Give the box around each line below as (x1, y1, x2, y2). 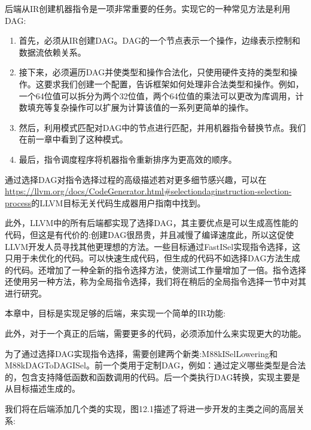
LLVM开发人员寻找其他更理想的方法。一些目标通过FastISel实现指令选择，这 (5, 240, 301, 252)
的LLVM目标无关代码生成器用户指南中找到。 (31, 196, 206, 209)
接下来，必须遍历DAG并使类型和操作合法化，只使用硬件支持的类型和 (19, 66, 289, 78)
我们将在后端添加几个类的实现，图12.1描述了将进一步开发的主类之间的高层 (5, 402, 296, 415)
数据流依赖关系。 (19, 45, 86, 58)
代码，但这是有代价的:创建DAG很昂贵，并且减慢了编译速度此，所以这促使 (5, 228, 294, 240)
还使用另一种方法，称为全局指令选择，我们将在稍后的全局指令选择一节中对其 (5, 275, 306, 288)
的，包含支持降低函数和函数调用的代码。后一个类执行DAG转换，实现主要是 (5, 370, 300, 383)
